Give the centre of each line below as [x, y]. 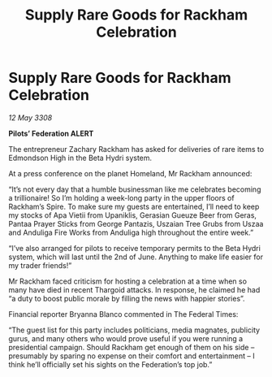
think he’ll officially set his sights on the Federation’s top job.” [110, 364]
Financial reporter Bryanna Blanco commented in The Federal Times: [123, 314]
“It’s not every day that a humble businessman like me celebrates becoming [135, 189]
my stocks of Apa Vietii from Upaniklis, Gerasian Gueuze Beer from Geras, [133, 215]
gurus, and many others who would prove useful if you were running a [126, 338]
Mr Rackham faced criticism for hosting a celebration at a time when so [128, 281]
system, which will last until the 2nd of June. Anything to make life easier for [136, 257]
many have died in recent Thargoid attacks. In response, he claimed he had [134, 289]
